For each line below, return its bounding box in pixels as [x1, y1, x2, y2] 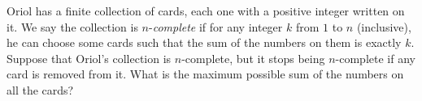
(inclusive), [356, 18, 411, 35]
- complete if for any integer [148, 18, 283, 35]
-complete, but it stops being [181, 49, 325, 66]
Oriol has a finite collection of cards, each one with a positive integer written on [7, 2, 405, 19]
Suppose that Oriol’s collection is [7, 49, 172, 66]
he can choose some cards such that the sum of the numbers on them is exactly [7, 34, 402, 51]
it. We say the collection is [7, 18, 138, 35]
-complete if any [335, 49, 415, 66]
